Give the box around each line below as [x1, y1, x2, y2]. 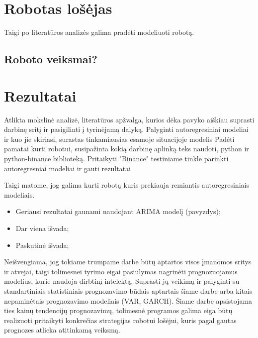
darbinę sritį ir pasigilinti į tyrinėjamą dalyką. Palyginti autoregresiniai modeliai [4, 124, 249, 134]
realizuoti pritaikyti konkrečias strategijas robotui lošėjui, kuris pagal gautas [4, 315, 237, 325]
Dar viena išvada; [15, 223, 69, 233]
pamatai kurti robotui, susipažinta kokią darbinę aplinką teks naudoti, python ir [4, 143, 249, 154]
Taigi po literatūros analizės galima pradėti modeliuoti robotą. [4, 27, 194, 37]
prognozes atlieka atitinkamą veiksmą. [4, 325, 120, 335]
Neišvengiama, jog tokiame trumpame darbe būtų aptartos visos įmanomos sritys [4, 256, 252, 267]
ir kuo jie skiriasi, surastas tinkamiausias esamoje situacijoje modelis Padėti [4, 133, 235, 144]
